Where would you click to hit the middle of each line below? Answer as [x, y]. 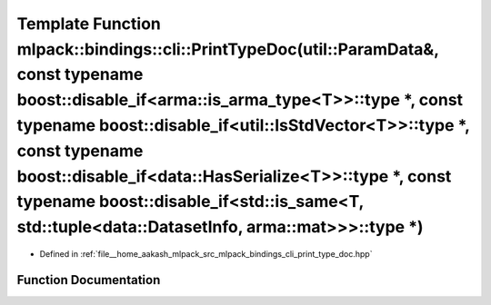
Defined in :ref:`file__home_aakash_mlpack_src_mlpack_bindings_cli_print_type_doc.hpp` [206, 253]
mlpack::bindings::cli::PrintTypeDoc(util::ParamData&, [228, 49]
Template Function [89, 24]
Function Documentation [89, 280]
